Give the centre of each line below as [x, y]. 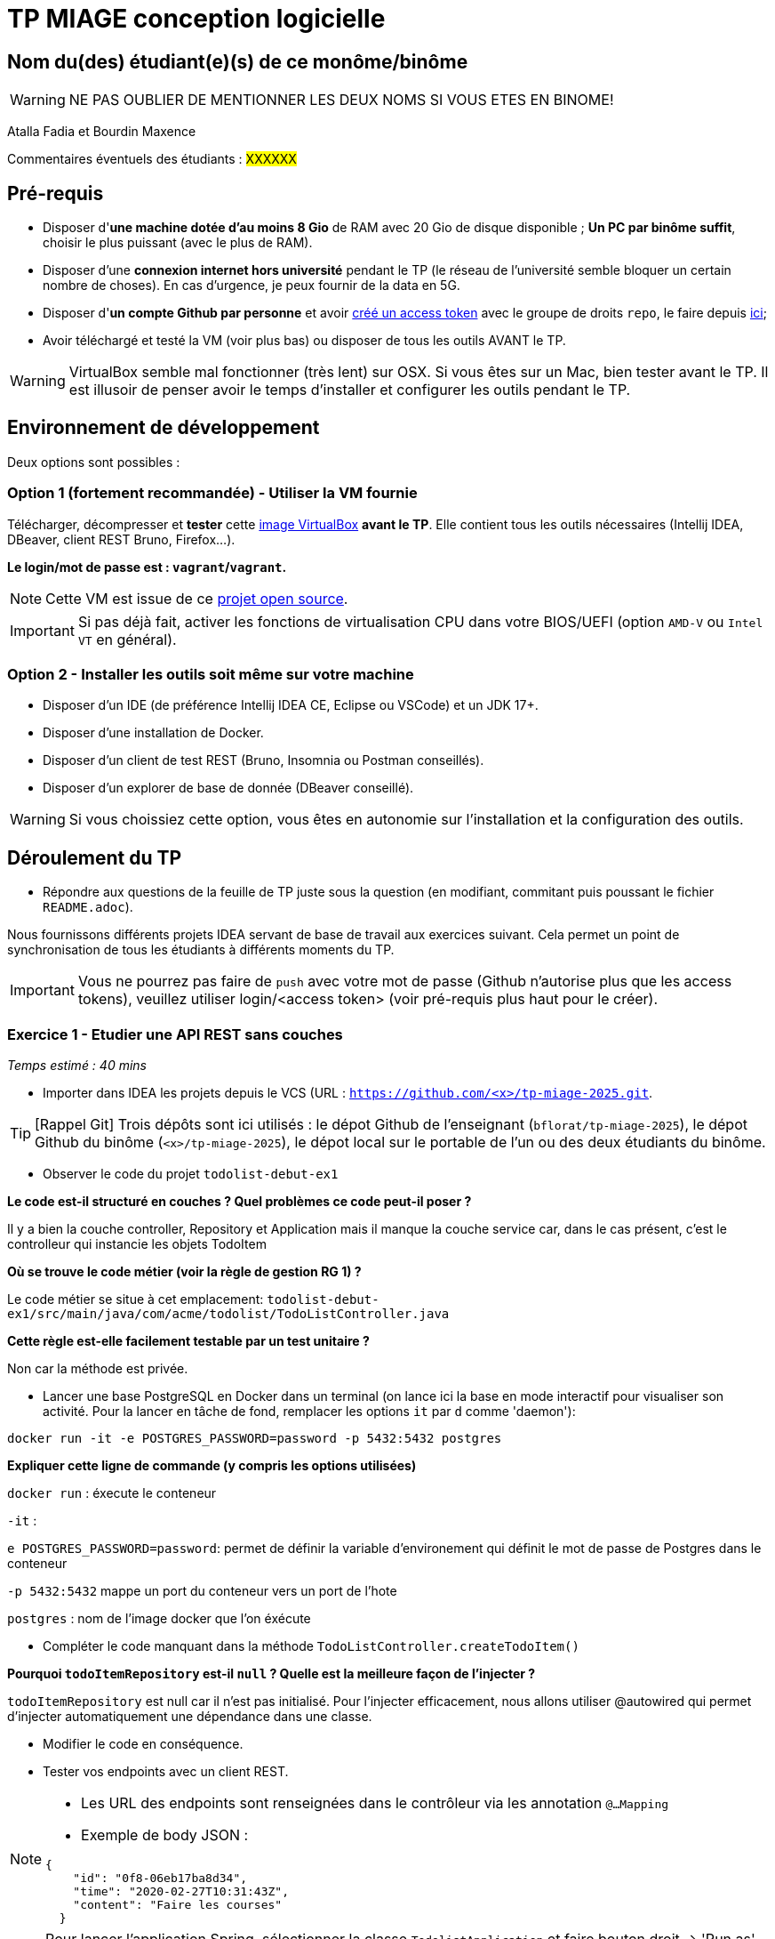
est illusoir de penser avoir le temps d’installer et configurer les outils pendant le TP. [350, 390]
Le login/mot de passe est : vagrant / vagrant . [147, 567]
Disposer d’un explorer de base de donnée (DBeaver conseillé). [228, 788]
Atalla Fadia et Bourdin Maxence [102, 132]
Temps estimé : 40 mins [77, 1065]
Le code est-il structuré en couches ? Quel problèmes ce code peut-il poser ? [240, 1201]
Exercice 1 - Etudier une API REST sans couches [175, 1034]
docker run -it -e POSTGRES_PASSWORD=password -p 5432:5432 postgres [255, 1438]
